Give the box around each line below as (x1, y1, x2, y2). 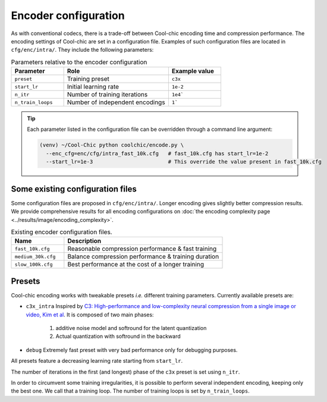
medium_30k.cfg (14, 253, 56, 260)
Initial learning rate (67, 83, 119, 91)
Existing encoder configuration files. (11, 228, 112, 236)
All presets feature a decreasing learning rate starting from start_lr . (11, 357, 183, 365)
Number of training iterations (67, 90, 148, 99)
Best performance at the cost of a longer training (67, 260, 205, 269)
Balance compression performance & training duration (67, 253, 219, 261)
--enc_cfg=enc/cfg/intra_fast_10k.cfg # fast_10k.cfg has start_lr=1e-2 (45, 150, 269, 157)
